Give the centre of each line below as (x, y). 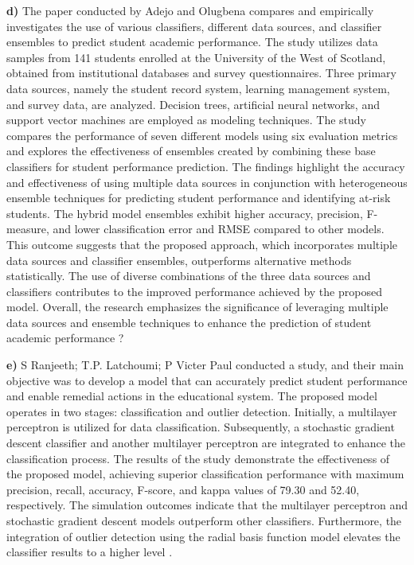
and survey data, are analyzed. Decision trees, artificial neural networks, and (193, 104)
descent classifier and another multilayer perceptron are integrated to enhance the (206, 443)
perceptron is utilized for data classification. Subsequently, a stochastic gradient (201, 427)
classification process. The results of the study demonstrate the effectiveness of (198, 458)
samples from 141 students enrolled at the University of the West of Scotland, (196, 57)
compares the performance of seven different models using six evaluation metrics (202, 135)
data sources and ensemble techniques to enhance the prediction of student (189, 322)
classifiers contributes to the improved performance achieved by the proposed (194, 291)
